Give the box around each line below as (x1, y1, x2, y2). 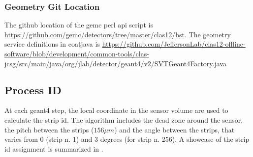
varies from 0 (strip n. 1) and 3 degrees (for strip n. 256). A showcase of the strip (4, 134, 250, 144)
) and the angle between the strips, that (114, 124, 235, 134)
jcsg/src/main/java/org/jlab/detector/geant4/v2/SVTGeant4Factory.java (4, 58, 226, 68)
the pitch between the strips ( (4, 124, 94, 134)
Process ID (4, 82, 62, 97)
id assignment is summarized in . (4, 143, 103, 154)
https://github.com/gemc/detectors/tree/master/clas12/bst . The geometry (4, 29, 231, 39)
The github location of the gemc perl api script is (4, 20, 154, 30)
